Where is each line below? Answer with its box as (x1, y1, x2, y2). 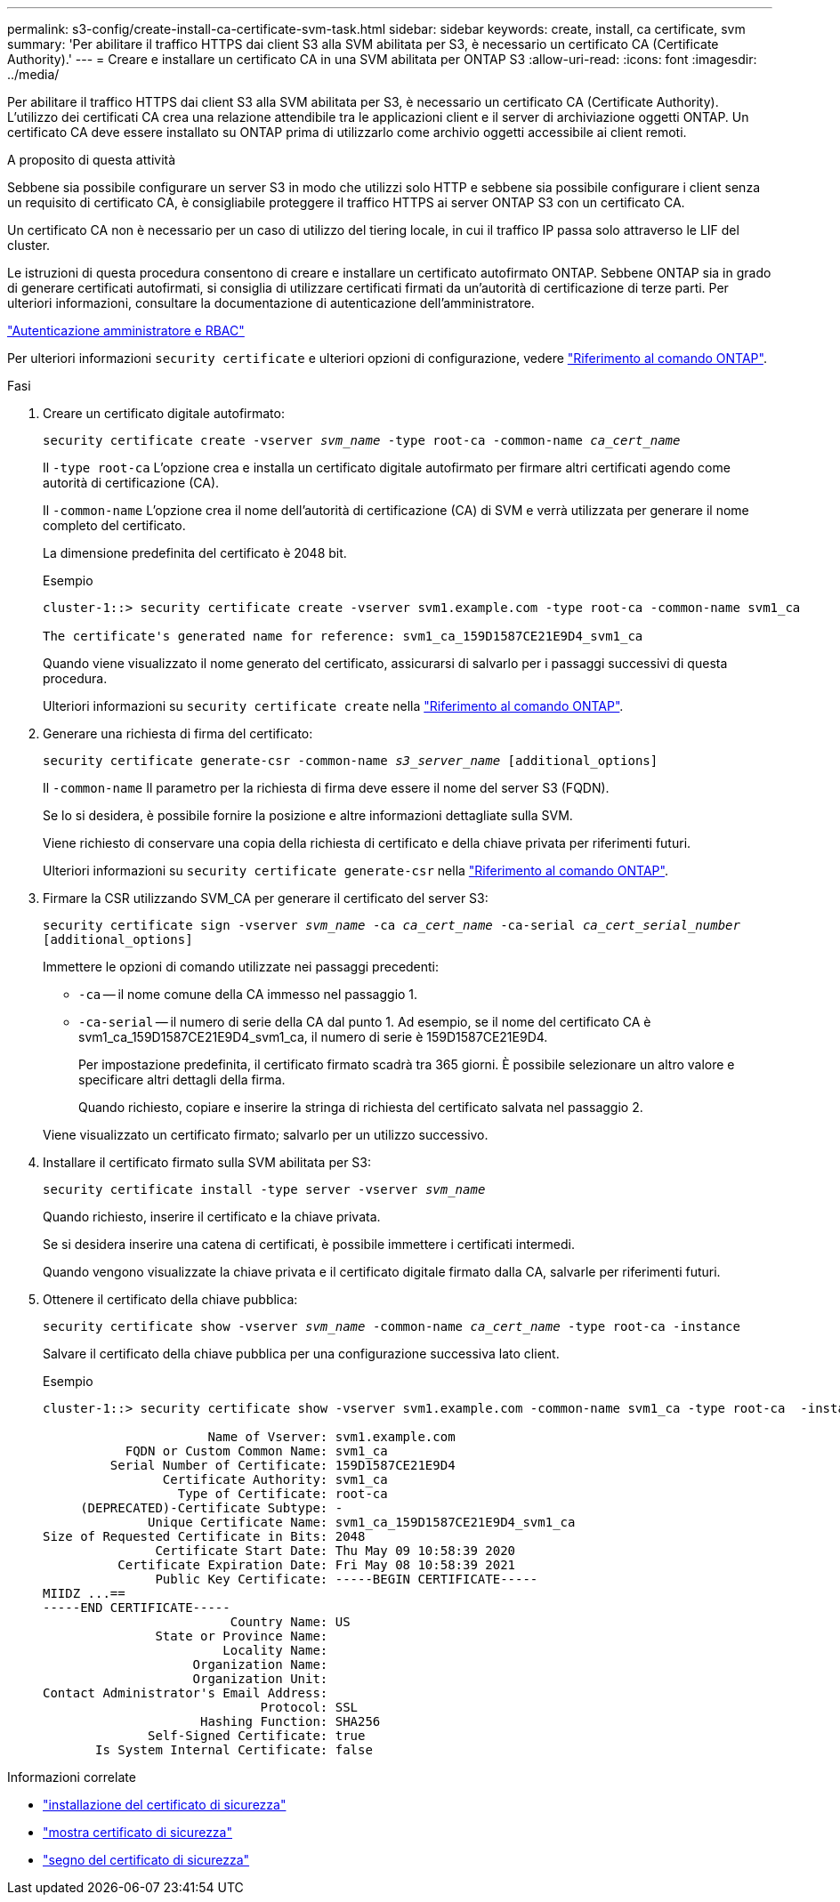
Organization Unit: (192, 1672, 328, 1686)
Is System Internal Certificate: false (95, 1743, 373, 1757)
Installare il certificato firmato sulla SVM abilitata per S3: (43, 1155, 371, 1170)
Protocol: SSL (260, 1700, 359, 1714)
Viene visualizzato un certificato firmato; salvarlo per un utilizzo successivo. (43, 1127, 489, 1142)
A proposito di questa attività (7, 152, 176, 167)
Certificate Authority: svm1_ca (162, 1472, 388, 1487)
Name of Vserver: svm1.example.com (207, 1430, 456, 1444)
